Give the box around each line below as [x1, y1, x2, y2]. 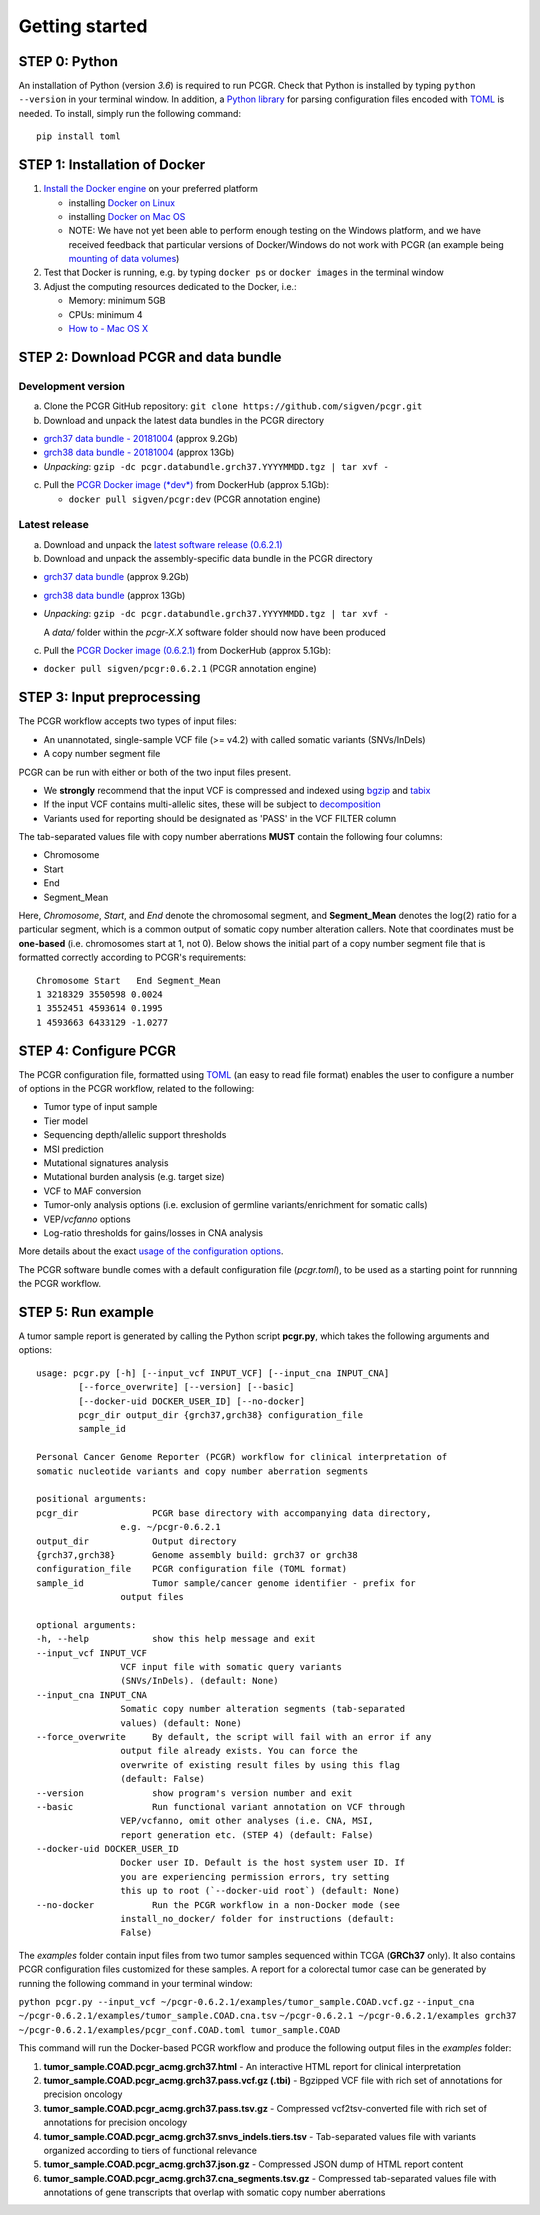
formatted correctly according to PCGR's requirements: [18, 951, 247, 964]
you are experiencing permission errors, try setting [120, 1871, 390, 1882]
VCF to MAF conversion [43, 1185, 142, 1197]
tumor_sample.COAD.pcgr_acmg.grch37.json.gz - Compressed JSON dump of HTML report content [43, 2158, 464, 2170]
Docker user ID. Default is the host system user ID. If [120, 1857, 406, 1869]
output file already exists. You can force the [120, 1745, 359, 1757]
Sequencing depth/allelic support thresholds [43, 1129, 227, 1141]
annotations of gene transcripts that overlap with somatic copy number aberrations [43, 2186, 386, 2199]
